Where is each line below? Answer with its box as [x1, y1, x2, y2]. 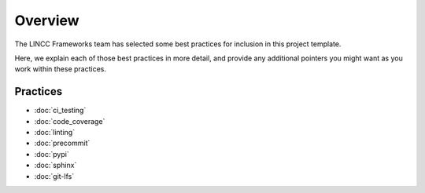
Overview [14, 12, 79, 29]
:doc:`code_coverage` [34, 116, 105, 126]
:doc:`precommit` [34, 138, 91, 148]
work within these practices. [14, 64, 106, 74]
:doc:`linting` [34, 128, 75, 137]
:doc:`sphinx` [34, 161, 77, 170]
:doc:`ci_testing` [34, 106, 87, 115]
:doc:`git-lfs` [34, 171, 75, 180]
